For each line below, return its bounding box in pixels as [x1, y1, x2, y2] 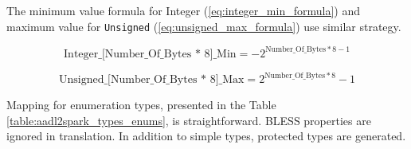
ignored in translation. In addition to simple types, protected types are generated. [6, 127, 406, 144]
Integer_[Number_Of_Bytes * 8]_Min [64, 48, 237, 60]
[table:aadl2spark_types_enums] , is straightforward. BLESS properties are [6, 112, 371, 128]
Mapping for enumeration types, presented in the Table [6, 96, 276, 113]
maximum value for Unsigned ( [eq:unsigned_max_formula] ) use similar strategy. [6, 18, 401, 34]
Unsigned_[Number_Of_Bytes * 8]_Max [58, 74, 245, 86]
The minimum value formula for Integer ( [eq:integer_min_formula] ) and [6, 2, 360, 18]
